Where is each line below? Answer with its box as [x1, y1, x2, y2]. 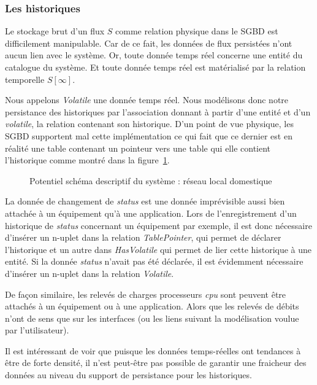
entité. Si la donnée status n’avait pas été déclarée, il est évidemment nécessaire [5, 255, 304, 268]
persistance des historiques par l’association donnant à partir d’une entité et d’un [5, 105, 311, 118]
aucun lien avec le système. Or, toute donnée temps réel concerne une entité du [5, 49, 303, 61]
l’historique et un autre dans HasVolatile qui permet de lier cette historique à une [5, 243, 312, 255]
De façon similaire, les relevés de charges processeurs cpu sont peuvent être [5, 287, 286, 300]
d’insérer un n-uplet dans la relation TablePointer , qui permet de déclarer [5, 231, 281, 244]
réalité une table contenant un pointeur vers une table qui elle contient [5, 141, 271, 154]
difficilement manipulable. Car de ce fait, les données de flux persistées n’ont [5, 36, 292, 49]
